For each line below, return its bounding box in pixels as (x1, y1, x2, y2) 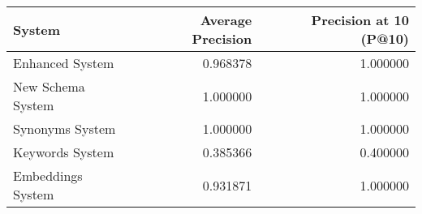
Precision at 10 (311, 11, 409, 29)
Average (200, 11, 252, 29)
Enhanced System (13, 53, 114, 72)
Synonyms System (13, 119, 116, 138)
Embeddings (13, 166, 83, 185)
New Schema (13, 77, 85, 96)
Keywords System (13, 143, 114, 161)
